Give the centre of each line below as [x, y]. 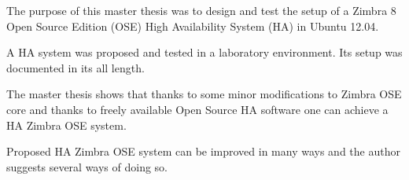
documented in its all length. [76, 67]
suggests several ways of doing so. [87, 166]
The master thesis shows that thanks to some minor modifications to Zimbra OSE [204, 94]
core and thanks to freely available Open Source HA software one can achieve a [197, 109]
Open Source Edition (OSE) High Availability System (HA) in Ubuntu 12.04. [193, 26]
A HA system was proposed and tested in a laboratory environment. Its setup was [204, 52]
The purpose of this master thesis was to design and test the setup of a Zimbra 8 [201, 10]
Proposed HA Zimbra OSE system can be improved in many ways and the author [203, 151]
